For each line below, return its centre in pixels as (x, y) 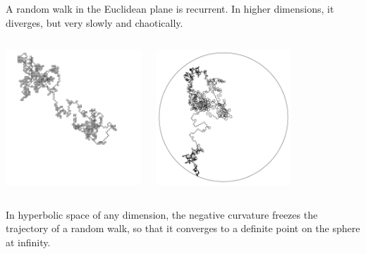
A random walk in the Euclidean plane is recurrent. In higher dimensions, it (170, 8)
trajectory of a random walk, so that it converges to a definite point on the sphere (183, 228)
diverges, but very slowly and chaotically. (94, 22)
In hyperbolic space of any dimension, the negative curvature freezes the (162, 214)
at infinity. (28, 242)
